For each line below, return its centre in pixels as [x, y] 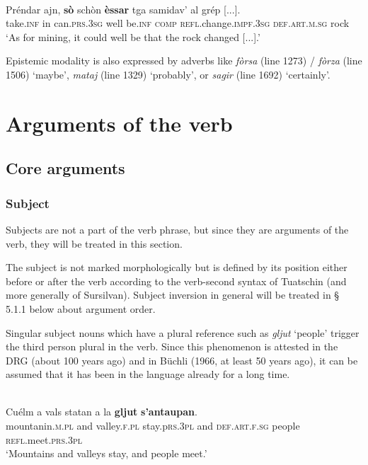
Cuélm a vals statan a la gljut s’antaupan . [102, 412]
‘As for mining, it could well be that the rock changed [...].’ [133, 36]
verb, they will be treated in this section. [94, 243]
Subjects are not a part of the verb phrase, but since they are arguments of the [177, 229]
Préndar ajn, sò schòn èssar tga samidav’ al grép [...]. [123, 9]
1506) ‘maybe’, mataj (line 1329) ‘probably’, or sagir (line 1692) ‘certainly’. [168, 74]
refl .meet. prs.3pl [44, 439]
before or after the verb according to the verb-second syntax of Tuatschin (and [176, 281]
